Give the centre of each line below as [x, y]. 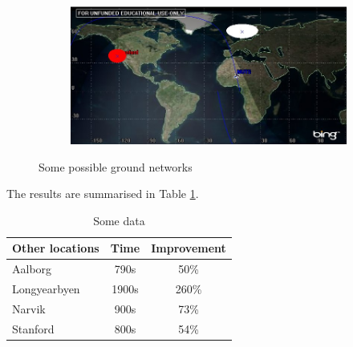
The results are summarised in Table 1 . [103, 194]
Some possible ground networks [116, 166]
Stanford [33, 328]
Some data [119, 220]
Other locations [56, 248]
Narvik [29, 308]
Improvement [189, 248]
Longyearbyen [46, 289]
